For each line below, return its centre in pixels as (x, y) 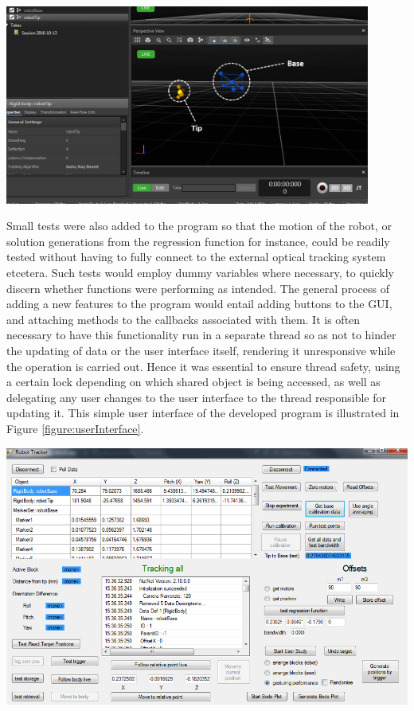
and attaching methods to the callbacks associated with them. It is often (184, 319)
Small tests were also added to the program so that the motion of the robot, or (199, 226)
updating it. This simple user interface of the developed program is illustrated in (203, 413)
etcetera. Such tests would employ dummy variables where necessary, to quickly (200, 272)
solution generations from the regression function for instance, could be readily (198, 241)
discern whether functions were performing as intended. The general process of (198, 288)
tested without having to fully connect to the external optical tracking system (196, 257)
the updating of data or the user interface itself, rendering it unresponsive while (201, 350)
